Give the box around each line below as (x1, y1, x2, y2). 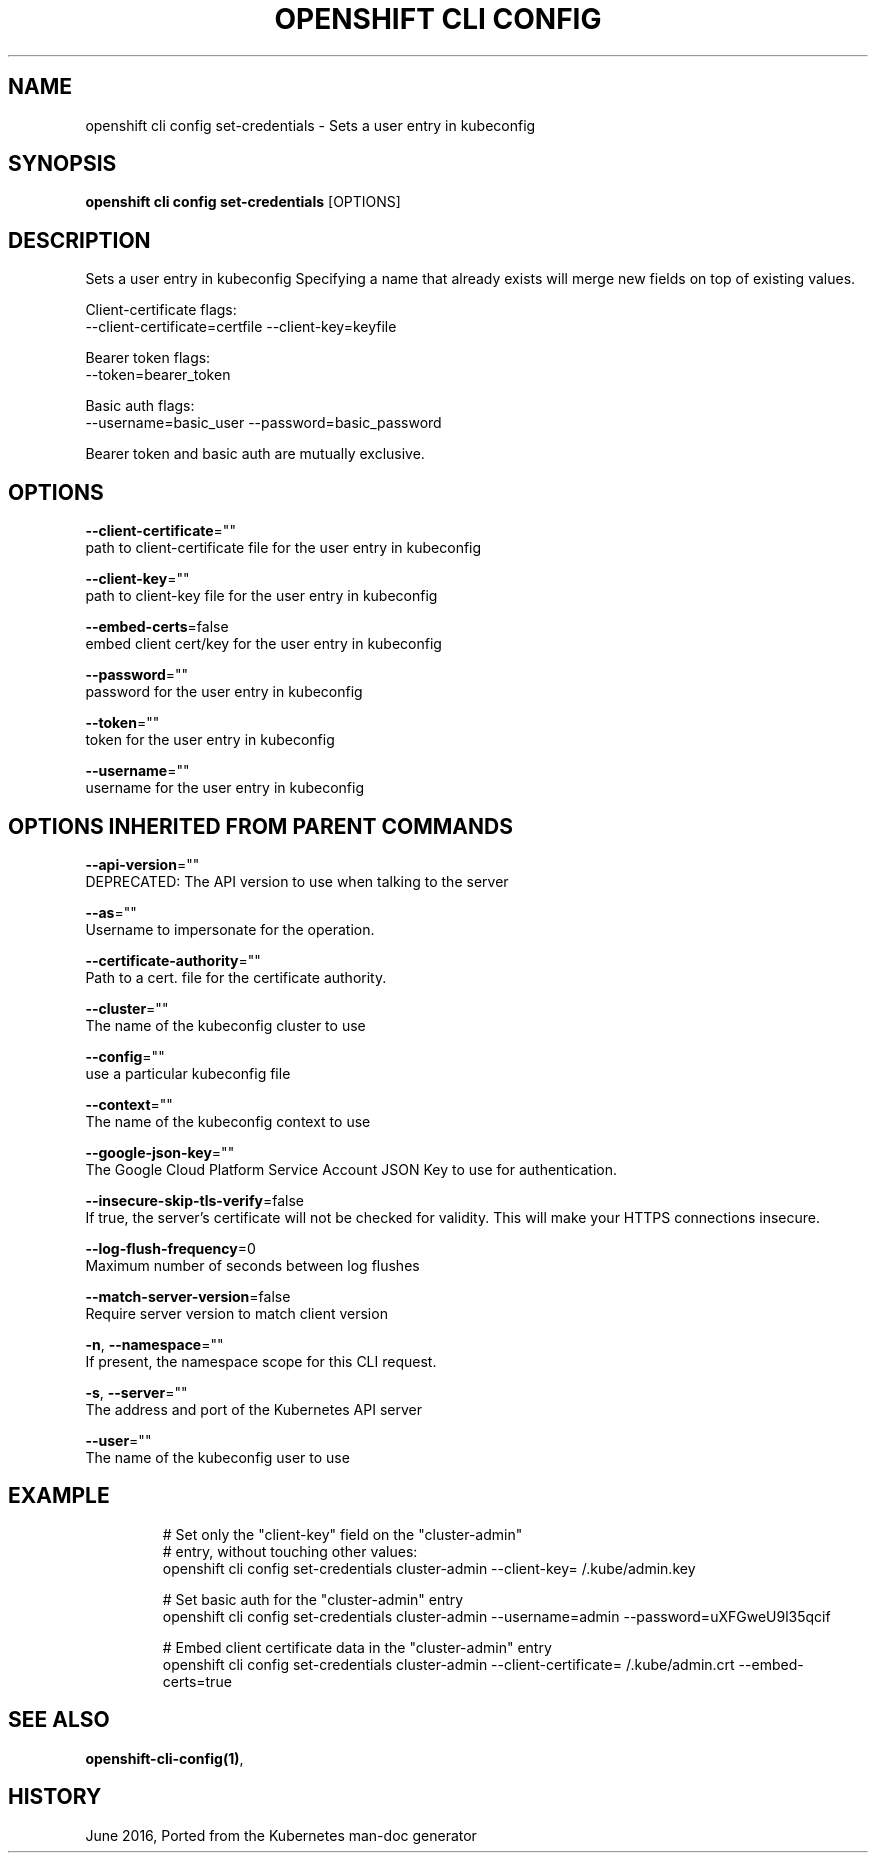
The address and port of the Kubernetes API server (85, 1400, 422, 1418)
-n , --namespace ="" (85, 1335, 224, 1353)
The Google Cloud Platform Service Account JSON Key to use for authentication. (85, 1160, 618, 1178)
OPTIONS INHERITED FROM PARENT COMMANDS (8, 813, 513, 839)
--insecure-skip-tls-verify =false (85, 1191, 304, 1209)
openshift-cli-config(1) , (85, 1749, 244, 1767)
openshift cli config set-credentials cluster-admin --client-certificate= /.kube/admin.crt (162, 1655, 735, 1673)
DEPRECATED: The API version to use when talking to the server (85, 872, 509, 890)
